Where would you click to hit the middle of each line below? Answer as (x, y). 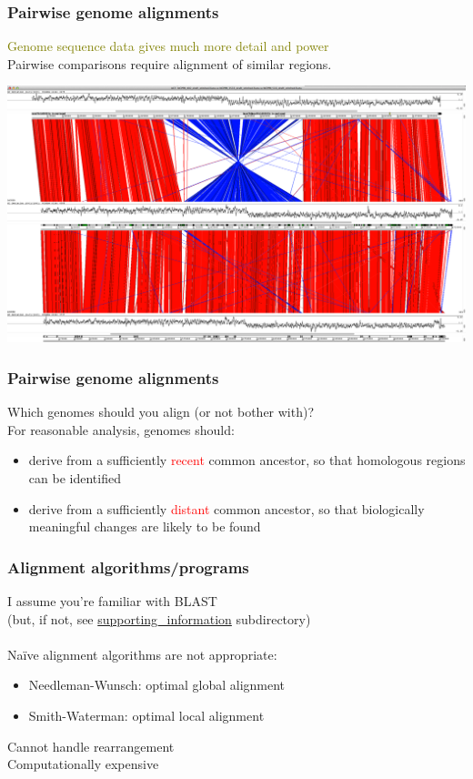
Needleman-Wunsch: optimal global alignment (157, 685)
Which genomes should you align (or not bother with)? (161, 412)
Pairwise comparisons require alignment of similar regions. (170, 63)
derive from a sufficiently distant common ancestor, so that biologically (226, 508)
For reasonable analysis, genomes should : (121, 429)
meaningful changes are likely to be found (145, 526)
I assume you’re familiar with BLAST (112, 601)
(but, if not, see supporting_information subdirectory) (159, 618)
